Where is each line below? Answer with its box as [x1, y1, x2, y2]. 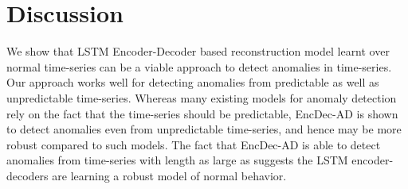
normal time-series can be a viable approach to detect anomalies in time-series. [6, 58, 392, 75]
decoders [6, 167, 49, 183]
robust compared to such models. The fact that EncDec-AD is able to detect [6, 136, 381, 152]
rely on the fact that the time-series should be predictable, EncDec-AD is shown [6, 105, 398, 121]
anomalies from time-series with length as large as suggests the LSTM [6, 152, 348, 168]
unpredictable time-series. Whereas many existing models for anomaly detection [6, 89, 397, 106]
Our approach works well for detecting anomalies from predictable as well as [6, 74, 379, 91]
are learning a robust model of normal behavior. [52, 167, 287, 183]
